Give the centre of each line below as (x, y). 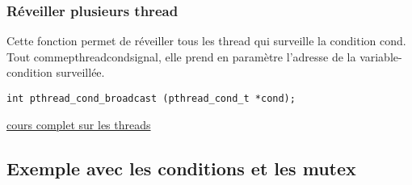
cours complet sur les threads (79, 124)
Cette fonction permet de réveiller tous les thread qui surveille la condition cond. (206, 41)
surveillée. (80, 72)
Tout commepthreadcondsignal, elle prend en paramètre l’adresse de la (181, 56)
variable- (381, 56)
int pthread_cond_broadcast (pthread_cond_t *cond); (151, 99)
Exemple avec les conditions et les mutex (181, 168)
